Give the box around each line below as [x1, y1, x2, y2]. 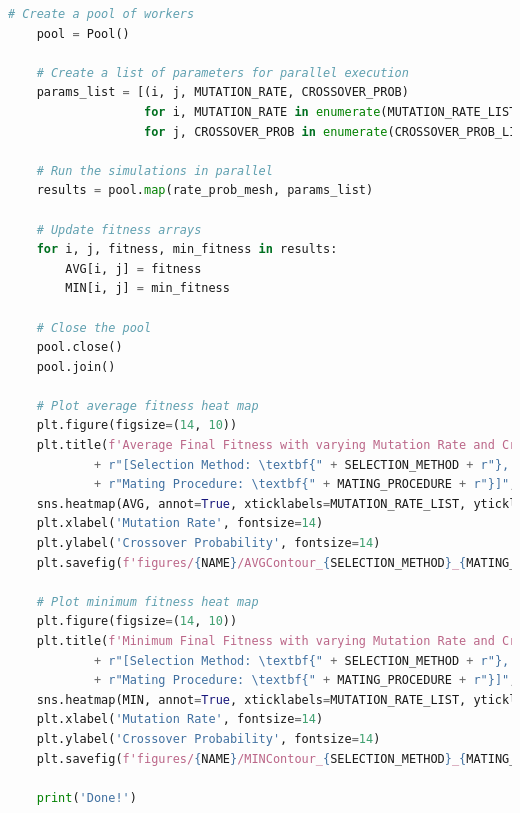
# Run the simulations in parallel [36, 163, 273, 178]
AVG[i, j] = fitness [65, 261, 202, 276]
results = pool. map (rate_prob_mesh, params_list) [36, 183, 374, 198]
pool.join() [36, 359, 116, 374]
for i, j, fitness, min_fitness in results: [36, 242, 338, 257]
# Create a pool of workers [8, 7, 195, 21]
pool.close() [36, 340, 123, 355]
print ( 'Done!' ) [36, 790, 137, 805]
